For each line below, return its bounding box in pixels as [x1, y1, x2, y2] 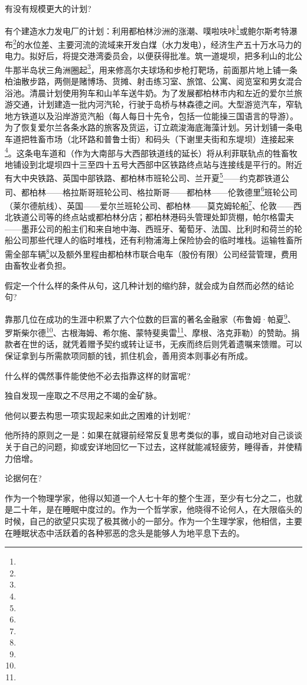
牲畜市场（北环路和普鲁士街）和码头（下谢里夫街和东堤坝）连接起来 [29, 132, 294, 145]
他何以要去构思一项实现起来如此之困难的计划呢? [5, 409, 191, 421]
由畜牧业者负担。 [5, 259, 71, 272]
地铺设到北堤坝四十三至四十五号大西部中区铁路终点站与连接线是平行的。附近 [5, 158, 302, 170]
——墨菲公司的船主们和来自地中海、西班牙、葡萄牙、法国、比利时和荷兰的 [5, 222, 294, 234]
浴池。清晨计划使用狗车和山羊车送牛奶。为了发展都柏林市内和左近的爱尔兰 [5, 86, 294, 99]
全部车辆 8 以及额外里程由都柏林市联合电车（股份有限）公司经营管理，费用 [12, 246, 298, 260]
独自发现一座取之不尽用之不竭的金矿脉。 [5, 389, 162, 402]
